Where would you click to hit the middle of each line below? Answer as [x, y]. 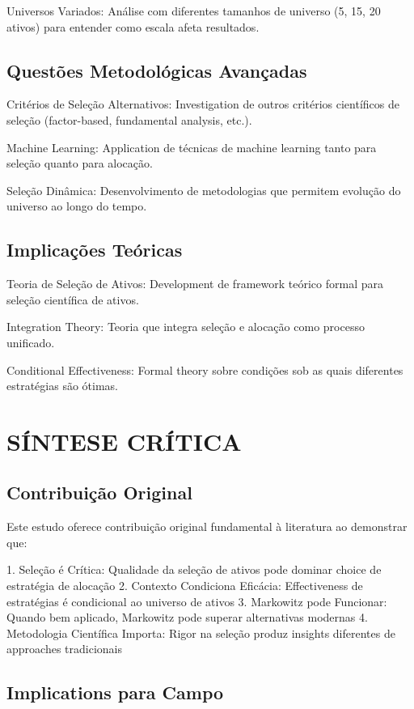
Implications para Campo [115, 692]
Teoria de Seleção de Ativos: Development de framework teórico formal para [195, 284]
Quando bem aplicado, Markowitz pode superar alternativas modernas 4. [187, 617]
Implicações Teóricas [95, 250]
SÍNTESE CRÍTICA [124, 441]
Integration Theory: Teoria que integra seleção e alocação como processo [186, 327]
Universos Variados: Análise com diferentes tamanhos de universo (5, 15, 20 [194, 11]
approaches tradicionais [64, 649]
